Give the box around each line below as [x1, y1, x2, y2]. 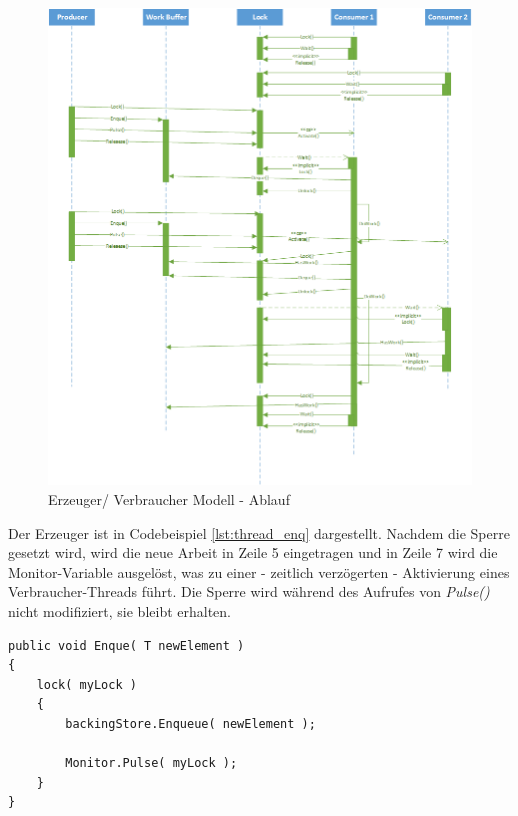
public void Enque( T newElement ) [8, 638, 245, 653]
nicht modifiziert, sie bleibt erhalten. [8, 600, 232, 621]
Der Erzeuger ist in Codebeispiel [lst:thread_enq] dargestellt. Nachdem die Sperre [8, 522, 510, 543]
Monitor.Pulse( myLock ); [65, 756, 238, 771]
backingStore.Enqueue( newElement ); [65, 716, 316, 731]
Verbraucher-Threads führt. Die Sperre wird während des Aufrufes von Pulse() [8, 581, 490, 602]
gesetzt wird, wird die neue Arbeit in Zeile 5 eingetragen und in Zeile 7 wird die [8, 542, 498, 563]
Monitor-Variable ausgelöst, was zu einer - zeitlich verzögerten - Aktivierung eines [8, 561, 510, 582]
